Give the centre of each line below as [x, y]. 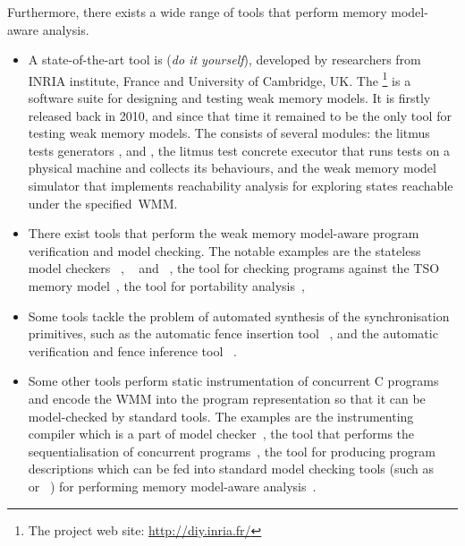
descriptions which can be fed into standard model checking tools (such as [231, 469]
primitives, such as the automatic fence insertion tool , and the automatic [233, 333]
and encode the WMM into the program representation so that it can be [227, 398]
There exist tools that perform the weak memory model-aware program [224, 233]
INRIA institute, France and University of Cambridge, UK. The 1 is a [220, 79]
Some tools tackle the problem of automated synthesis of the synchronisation [239, 316]
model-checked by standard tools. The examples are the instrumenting [221, 416]
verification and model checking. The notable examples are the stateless [224, 250]
